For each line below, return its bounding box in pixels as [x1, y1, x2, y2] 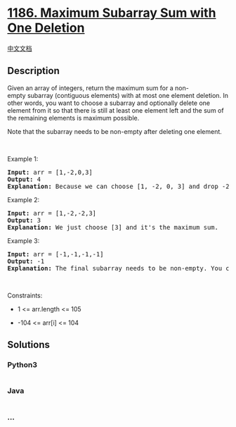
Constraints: [7, 291, 43, 299]
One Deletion [7, 20, 85, 36]
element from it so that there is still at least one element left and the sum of [7, 106, 224, 114]
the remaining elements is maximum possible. [7, 113, 140, 122]
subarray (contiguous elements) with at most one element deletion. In [27, 91, 229, 99]
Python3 [7, 360, 37, 370]
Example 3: [7, 236, 40, 245]
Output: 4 [7, 175, 41, 183]
